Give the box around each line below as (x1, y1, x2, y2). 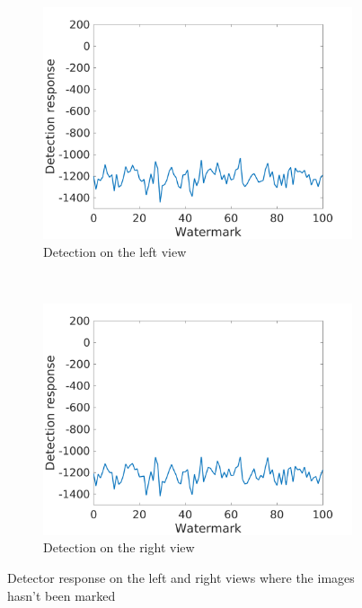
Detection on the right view (43, 538, 195, 557)
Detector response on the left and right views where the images (7, 568, 355, 586)
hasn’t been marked (7, 586, 116, 604)
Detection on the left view (43, 242, 187, 260)
